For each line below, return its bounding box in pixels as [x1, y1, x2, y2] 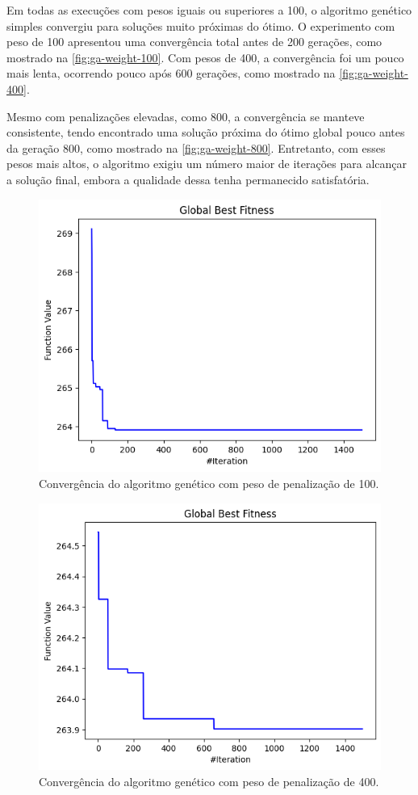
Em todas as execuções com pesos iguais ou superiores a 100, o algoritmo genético [6, 2, 412, 18]
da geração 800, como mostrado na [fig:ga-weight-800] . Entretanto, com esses [6, 139, 386, 156]
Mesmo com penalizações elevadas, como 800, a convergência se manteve [6, 107, 365, 124]
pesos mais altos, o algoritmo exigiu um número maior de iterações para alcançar [6, 155, 408, 172]
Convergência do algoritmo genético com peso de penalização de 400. [39, 772, 379, 789]
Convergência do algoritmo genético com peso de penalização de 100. [39, 474, 379, 491]
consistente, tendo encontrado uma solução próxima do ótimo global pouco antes [6, 124, 405, 141]
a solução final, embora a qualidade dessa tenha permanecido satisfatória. [6, 170, 370, 187]
